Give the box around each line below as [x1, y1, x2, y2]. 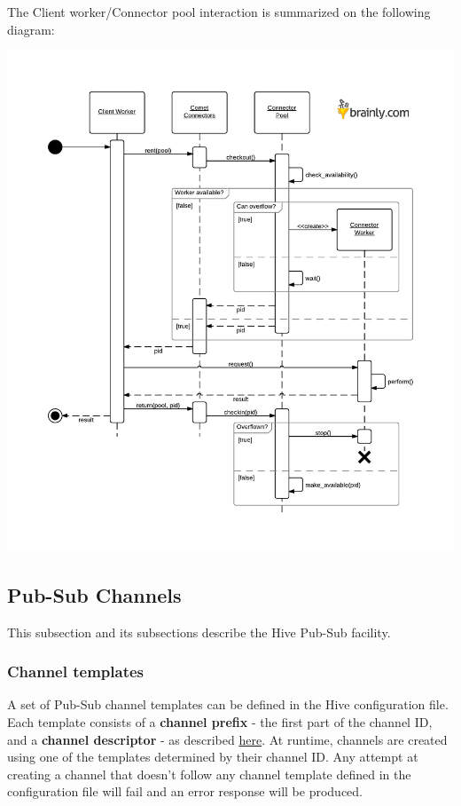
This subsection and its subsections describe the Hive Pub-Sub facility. [7, 622, 391, 641]
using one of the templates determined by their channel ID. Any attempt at [7, 747, 418, 766]
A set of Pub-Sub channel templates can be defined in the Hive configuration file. [7, 695, 449, 714]
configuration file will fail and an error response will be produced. [7, 782, 363, 801]
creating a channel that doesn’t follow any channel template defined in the [7, 764, 411, 783]
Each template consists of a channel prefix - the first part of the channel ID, [7, 713, 433, 731]
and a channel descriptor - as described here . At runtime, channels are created [7, 730, 448, 748]
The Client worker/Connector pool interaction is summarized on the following [7, 3, 431, 20]
